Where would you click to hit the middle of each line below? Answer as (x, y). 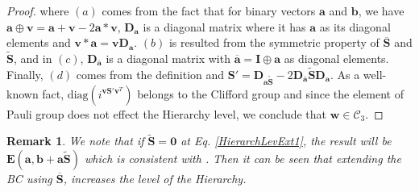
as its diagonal (355, 26)
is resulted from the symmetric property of (274, 42)
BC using (29, 178)
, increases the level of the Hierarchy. (155, 178)
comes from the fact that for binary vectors (209, 10)
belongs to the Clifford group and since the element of (270, 93)
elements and (39, 42)
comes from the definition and (150, 74)
